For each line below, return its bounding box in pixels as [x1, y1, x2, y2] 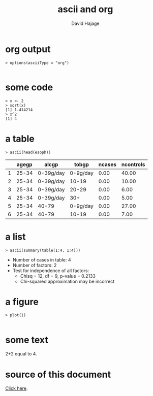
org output [5, 43, 51, 55]
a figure [5, 296, 39, 308]
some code [5, 81, 53, 93]
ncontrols [121, 161, 145, 168]
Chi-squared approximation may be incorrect [20, 278, 115, 284]
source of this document [5, 369, 111, 380]
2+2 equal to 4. [5, 351, 37, 357]
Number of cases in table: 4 [12, 256, 71, 262]
